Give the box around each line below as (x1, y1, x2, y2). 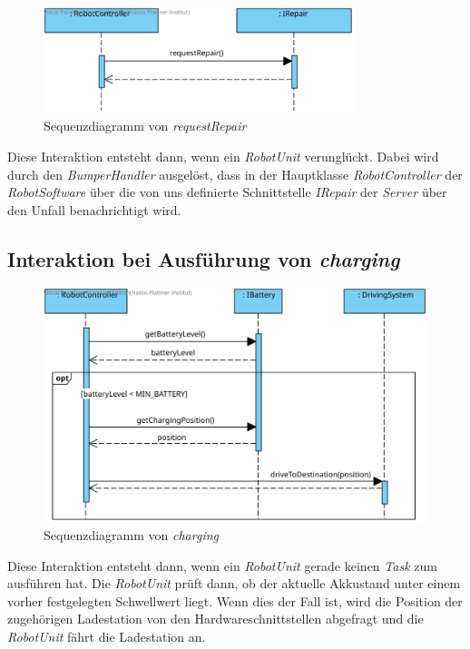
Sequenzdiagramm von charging (44, 526, 219, 545)
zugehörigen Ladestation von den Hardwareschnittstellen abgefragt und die (7, 609, 424, 628)
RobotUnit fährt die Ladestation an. (7, 627, 206, 645)
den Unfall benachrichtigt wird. (7, 200, 181, 219)
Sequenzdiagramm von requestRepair (44, 116, 247, 135)
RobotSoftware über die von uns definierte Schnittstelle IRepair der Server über (7, 182, 447, 202)
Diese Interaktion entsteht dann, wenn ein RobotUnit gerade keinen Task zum (7, 556, 437, 575)
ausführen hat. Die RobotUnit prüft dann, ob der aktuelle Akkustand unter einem (7, 574, 461, 593)
